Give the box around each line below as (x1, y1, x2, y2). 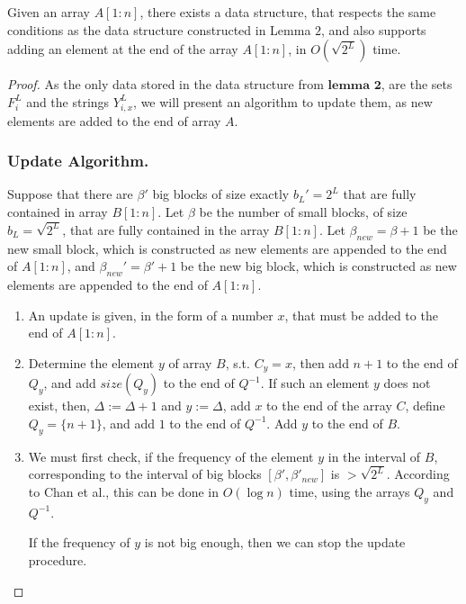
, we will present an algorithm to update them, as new (133, 92, 433, 111)
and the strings (26, 92, 110, 111)
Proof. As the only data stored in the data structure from (7, 75, 324, 94)
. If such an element (260, 374, 370, 392)
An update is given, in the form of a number (28, 305, 273, 324)
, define (405, 396, 445, 415)
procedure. (28, 551, 87, 570)
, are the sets (381, 75, 453, 94)
